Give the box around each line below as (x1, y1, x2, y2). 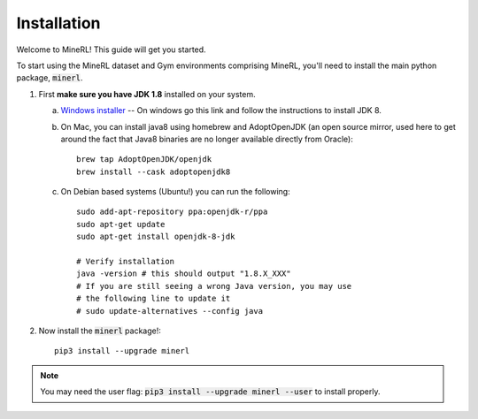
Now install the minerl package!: (38, 325, 161, 336)
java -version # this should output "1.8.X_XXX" (76, 269, 291, 278)
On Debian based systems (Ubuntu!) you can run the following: (60, 187, 291, 197)
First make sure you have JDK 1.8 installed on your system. (38, 88, 256, 99)
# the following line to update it (76, 293, 231, 304)
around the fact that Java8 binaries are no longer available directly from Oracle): (60, 133, 354, 144)
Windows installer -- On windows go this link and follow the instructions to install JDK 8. (60, 105, 382, 116)
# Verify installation (76, 256, 175, 267)
